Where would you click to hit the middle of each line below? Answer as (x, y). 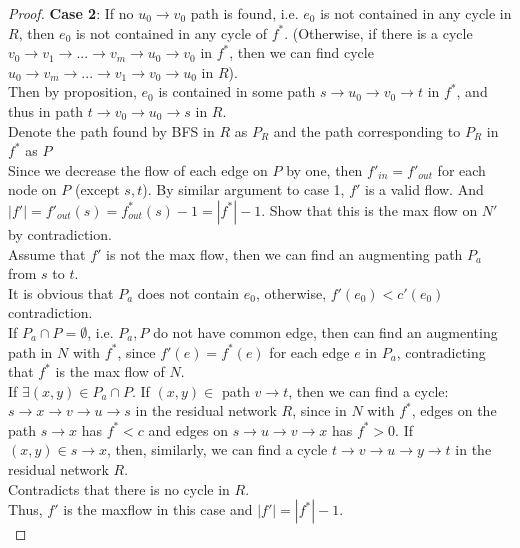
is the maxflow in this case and (158, 509)
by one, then (324, 169)
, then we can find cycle (301, 52)
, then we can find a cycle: (368, 390)
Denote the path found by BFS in (111, 130)
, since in (319, 410)
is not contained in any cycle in (416, 13)
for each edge (309, 351)
